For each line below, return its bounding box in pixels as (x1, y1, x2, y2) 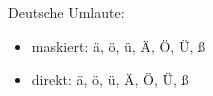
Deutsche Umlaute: (8, 2, 125, 22)
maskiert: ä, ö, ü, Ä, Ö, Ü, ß (31, 35, 205, 56)
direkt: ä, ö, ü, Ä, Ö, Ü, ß (31, 69, 189, 90)
